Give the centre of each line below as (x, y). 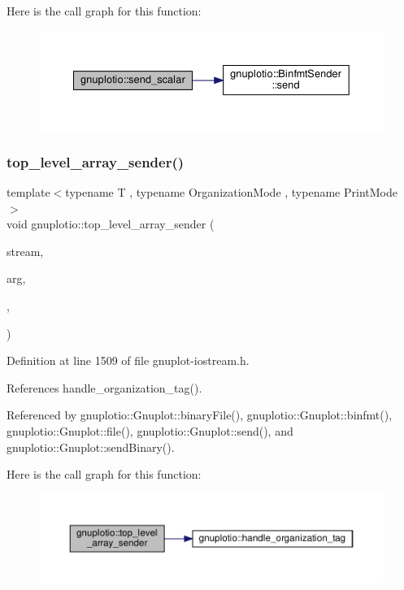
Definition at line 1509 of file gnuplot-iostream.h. (128, 360)
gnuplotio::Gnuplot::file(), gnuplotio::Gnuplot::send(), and (150, 430)
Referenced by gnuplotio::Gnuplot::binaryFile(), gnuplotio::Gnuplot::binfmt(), (200, 415)
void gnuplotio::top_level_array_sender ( (111, 224)
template (28, 192)
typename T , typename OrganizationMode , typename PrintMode (231, 192)
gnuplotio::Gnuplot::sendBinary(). (91, 447)
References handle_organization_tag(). (104, 387)
